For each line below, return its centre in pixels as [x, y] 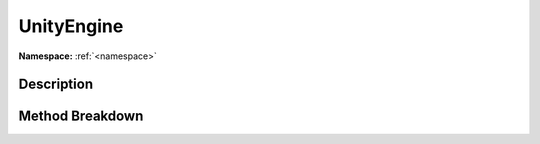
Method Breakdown [81, 116]
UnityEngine [71, 26]
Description [56, 84]
